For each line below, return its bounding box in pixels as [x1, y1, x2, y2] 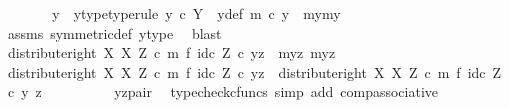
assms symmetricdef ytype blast [7, 22, 222, 43]
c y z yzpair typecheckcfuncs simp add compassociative [7, 81, 439, 102]
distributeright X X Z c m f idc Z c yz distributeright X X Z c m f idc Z [7, 61, 502, 82]
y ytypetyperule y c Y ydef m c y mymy [52, 3, 341, 23]
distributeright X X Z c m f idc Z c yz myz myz [7, 42, 336, 63]
